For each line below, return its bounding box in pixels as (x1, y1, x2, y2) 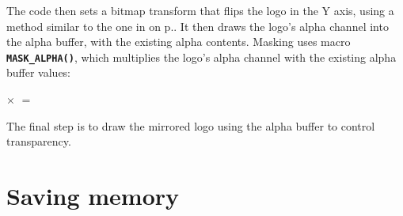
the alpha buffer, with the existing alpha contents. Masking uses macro (6, 33, 351, 50)
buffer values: (6, 64, 71, 81)
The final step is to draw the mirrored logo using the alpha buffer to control (6, 117, 375, 134)
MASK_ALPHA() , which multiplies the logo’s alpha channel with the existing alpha (6, 48, 397, 65)
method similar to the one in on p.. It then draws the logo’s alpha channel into (6, 17, 389, 34)
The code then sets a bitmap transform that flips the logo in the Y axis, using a (6, 2, 394, 18)
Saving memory (6, 180, 180, 211)
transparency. (6, 133, 71, 150)
